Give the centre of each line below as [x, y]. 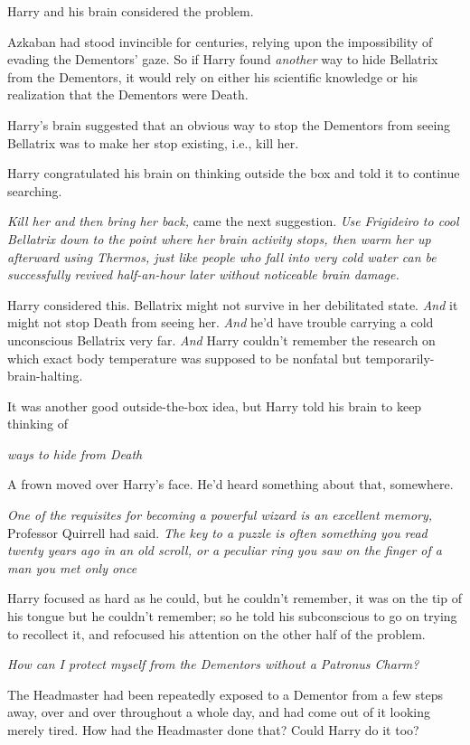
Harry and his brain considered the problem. [131, 11]
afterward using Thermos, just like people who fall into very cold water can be [222, 256]
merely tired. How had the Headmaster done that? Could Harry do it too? [213, 730]
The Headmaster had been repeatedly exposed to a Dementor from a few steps [226, 694]
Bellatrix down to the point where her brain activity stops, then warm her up [219, 238]
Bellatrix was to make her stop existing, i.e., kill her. [153, 142]
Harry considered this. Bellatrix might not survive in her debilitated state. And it [233, 304]
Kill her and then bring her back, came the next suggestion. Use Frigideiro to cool [233, 221]
